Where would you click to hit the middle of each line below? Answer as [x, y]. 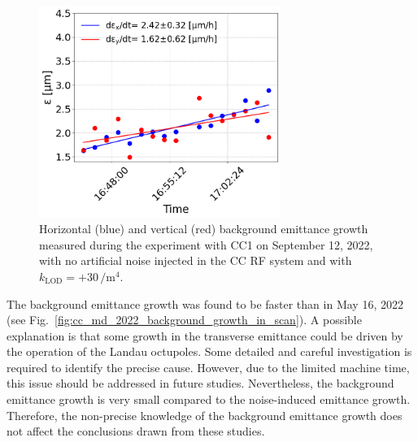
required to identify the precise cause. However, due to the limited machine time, [208, 367]
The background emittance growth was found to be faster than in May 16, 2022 [205, 303]
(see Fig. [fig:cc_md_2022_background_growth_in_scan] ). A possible [184, 320]
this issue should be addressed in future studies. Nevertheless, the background [200, 383]
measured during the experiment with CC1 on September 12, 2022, [206, 244]
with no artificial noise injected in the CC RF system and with [196, 260]
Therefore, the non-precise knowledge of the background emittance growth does [205, 415]
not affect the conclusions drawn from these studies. [136, 431]
